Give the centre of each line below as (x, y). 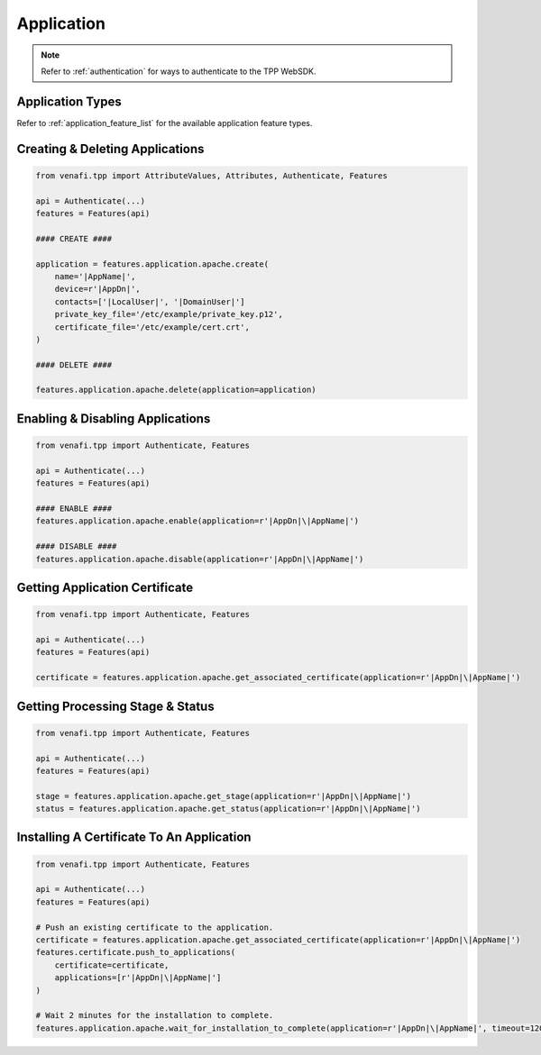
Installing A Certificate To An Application (134, 837)
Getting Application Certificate (105, 587)
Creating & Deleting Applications (110, 149)
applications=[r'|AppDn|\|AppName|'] (138, 978)
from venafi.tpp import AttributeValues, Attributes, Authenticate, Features (211, 175)
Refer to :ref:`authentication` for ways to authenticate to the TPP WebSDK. (179, 71)
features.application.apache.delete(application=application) (176, 390)
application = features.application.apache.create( (152, 264)
